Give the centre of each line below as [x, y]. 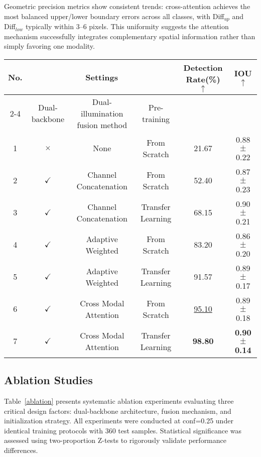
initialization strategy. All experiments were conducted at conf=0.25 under [119, 421]
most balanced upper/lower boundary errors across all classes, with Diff [114, 16]
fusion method [102, 125]
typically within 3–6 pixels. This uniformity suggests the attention [127, 26]
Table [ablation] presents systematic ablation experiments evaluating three [119, 401]
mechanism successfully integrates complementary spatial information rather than [130, 36]
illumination [102, 113]
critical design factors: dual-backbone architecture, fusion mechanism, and [118, 411]
